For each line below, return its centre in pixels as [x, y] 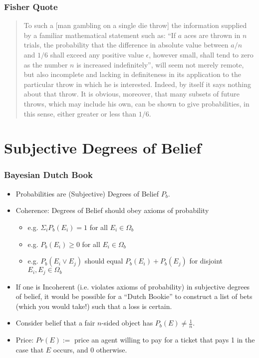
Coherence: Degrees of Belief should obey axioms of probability [112, 210]
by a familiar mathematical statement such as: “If [100, 35]
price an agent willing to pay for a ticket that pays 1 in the [165, 340]
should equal [104, 261]
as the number [46, 64]
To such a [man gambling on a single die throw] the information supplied [135, 25]
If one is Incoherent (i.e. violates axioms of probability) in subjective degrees [133, 286]
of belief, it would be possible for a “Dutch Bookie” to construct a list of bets [134, 296]
